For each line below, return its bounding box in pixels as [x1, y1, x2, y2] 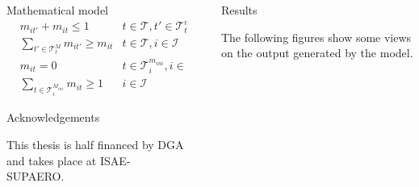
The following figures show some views [220, 28, 412, 45]
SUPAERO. [6, 168, 65, 185]
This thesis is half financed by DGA [6, 135, 184, 152]
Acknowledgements [6, 109, 100, 126]
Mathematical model [6, 2, 108, 18]
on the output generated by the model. [220, 44, 413, 61]
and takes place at [6, 152, 97, 168]
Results [220, 2, 258, 18]
